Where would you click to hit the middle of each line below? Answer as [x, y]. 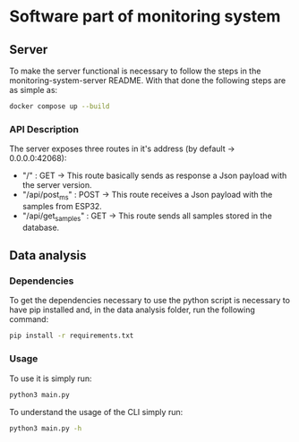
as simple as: [34, 90]
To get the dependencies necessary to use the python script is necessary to [150, 301]
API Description [44, 129]
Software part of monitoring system [145, 17]
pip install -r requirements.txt [72, 336]
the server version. [57, 185]
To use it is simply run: [51, 378]
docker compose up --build [60, 106]
